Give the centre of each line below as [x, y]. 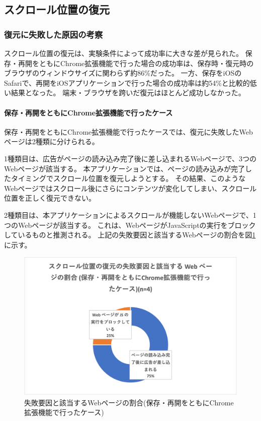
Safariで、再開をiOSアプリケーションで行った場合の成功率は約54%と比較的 [127, 82]
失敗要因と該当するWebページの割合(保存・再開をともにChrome [129, 402]
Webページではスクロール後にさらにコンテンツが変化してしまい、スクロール [130, 188]
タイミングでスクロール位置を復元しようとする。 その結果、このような [128, 178]
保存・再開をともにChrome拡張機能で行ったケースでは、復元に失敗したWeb [128, 131]
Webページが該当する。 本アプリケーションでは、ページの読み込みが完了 [125, 168]
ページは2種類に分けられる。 [52, 141]
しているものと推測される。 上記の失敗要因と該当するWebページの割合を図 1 [130, 235]
